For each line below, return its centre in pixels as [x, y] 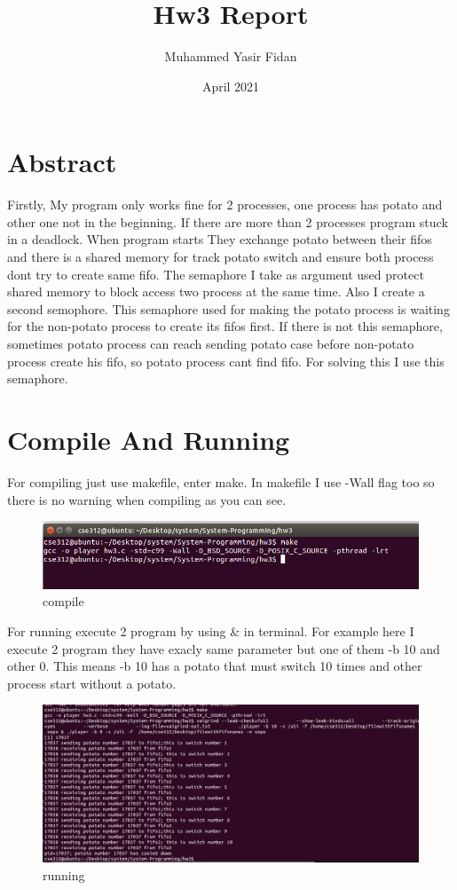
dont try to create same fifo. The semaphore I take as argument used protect [216, 274]
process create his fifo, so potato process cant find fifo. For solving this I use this [226, 361]
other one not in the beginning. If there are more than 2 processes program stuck [228, 221]
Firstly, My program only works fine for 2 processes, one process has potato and [225, 205]
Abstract [62, 162]
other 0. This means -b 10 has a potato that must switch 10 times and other [215, 666]
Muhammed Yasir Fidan [231, 56]
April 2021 [231, 86]
